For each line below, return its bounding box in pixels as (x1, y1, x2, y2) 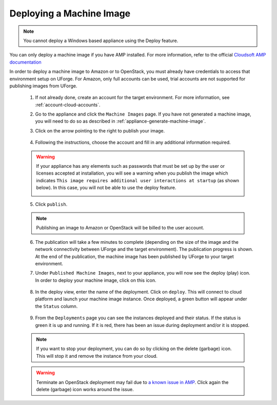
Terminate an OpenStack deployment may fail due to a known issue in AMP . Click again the (36, 379, 229, 385)
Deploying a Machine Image (9, 8, 131, 19)
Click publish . (35, 201, 68, 207)
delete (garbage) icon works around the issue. (36, 387, 134, 392)
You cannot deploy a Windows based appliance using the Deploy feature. (23, 37, 179, 44)
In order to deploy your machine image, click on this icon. (35, 277, 156, 283)
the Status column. (35, 303, 78, 309)
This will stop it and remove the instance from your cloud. (36, 353, 158, 359)
